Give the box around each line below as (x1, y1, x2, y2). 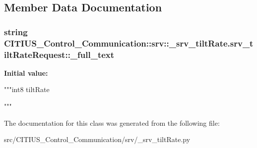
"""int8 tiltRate (4, 84, 50, 95)
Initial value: (4, 67, 48, 78)
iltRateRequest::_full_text (4, 48, 115, 60)
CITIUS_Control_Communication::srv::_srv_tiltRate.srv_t (4, 37, 254, 49)
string (4, 25, 28, 38)
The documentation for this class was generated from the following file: (4, 117, 220, 128)
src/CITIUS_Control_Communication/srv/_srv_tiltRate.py (4, 134, 191, 145)
